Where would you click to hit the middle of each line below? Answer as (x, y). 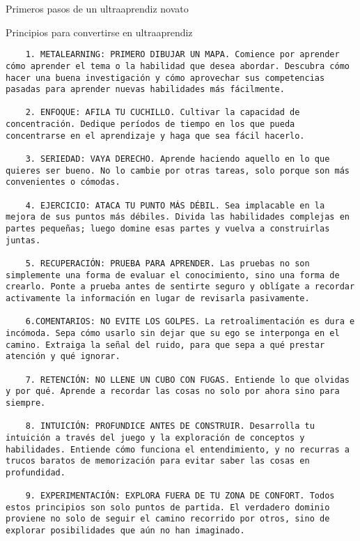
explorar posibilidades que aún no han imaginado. (125, 531)
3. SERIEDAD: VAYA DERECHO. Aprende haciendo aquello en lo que (178, 159)
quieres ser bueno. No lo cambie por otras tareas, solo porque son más (178, 170)
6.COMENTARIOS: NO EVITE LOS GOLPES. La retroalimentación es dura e (190, 322)
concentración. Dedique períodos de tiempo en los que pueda (150, 124)
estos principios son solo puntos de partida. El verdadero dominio (168, 507)
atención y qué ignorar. (63, 357)
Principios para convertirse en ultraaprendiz (99, 32)
